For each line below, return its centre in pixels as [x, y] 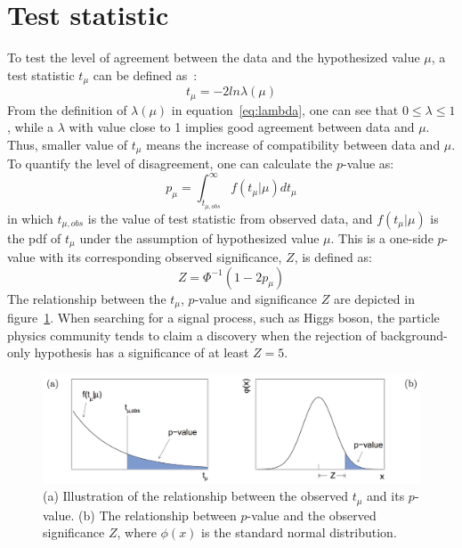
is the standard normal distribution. [299, 532]
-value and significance [256, 298]
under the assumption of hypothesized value [199, 237]
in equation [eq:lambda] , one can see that [285, 109]
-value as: [368, 164]
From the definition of [67, 109]
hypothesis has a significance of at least [142, 352]
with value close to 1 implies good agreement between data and [242, 127]
